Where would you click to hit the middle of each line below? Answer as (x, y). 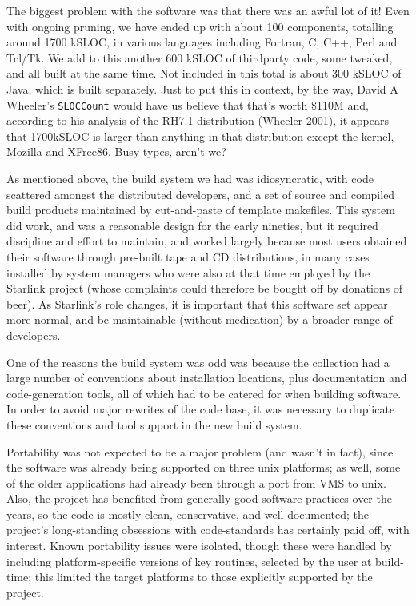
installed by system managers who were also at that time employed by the (188, 272)
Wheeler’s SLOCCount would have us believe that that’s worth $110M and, (188, 104)
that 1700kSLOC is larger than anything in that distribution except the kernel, (200, 136)
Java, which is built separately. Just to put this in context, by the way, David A (202, 88)
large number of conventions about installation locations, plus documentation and (207, 378)
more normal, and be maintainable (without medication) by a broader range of (200, 319)
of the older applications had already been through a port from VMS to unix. (196, 482)
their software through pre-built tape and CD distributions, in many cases (188, 256)
